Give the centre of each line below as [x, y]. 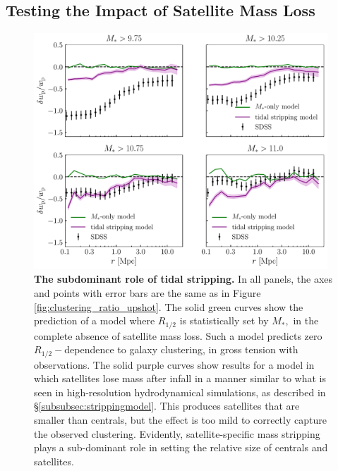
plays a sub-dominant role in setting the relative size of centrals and [181, 447]
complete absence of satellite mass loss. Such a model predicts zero [178, 335]
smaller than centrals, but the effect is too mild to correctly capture [180, 419]
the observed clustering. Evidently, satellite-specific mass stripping [177, 433]
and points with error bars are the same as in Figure [147, 292]
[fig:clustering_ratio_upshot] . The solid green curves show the [169, 306]
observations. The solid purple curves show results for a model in [174, 364]
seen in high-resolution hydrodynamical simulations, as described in [180, 392]
